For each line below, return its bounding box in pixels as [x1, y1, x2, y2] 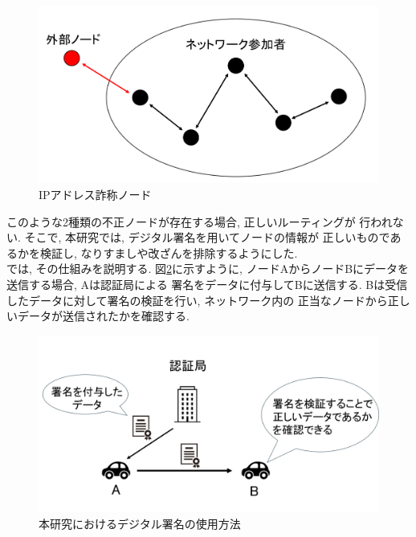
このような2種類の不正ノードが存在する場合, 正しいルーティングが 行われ [6, 213, 393, 230]
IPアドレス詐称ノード [39, 186, 152, 203]
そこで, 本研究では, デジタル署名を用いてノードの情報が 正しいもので [24, 229, 390, 246]
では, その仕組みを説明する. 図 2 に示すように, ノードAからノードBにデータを [6, 260, 410, 277]
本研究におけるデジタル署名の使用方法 [39, 515, 241, 531]
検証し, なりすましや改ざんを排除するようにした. [39, 244, 298, 261]
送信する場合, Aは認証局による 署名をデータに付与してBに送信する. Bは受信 [6, 276, 408, 293]
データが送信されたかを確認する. [17, 307, 190, 324]
